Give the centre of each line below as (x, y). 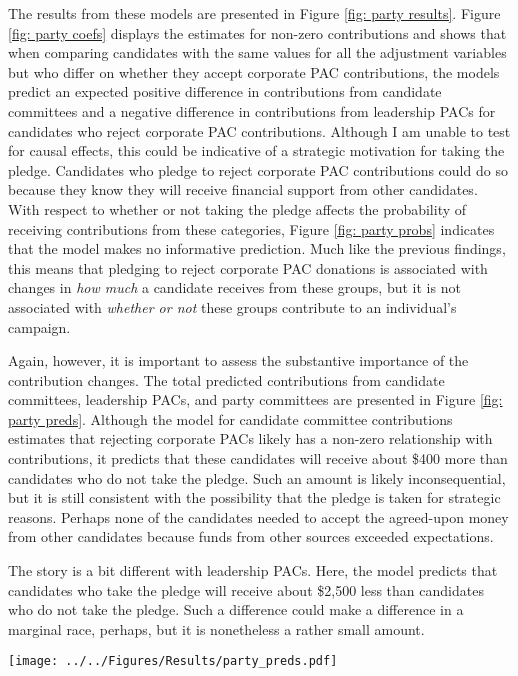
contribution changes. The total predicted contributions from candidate (226, 379)
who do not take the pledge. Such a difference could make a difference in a (236, 609)
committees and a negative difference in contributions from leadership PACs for (252, 110)
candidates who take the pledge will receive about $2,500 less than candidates (246, 589)
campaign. (39, 326)
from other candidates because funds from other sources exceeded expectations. (251, 536)
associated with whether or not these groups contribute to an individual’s (232, 306)
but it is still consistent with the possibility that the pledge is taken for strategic (254, 497)
